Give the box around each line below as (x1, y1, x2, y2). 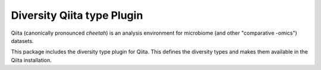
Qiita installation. (11, 56, 52, 64)
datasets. (11, 37, 34, 44)
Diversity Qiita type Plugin (11, 9, 143, 22)
